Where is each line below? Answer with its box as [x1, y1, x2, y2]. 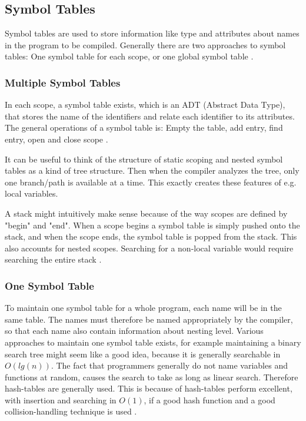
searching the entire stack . [5, 253, 102, 266]
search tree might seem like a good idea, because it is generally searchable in [5, 347, 281, 360]
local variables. [5, 187, 58, 200]
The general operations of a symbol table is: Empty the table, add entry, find [5, 121, 283, 134]
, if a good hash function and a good [144, 393, 275, 406]
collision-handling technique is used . [5, 405, 137, 417]
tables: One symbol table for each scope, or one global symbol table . [5, 50, 254, 62]
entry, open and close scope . [5, 132, 108, 145]
